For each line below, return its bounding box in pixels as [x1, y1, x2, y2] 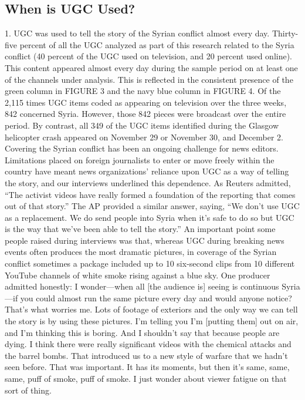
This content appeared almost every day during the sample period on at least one [5, 61, 298, 73]
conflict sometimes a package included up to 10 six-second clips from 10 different [5, 257, 295, 270]
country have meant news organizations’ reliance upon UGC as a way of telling [5, 165, 289, 177]
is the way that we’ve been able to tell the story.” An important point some [5, 223, 276, 235]
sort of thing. [5, 384, 52, 396]
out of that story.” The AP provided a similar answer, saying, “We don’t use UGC [5, 200, 300, 212]
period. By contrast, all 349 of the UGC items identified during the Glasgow [5, 119, 279, 131]
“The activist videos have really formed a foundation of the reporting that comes [5, 188, 296, 200]
